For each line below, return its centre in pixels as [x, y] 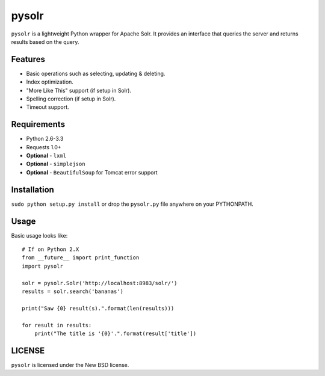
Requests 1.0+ [44, 147]
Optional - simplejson [56, 164]
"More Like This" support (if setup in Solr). [79, 90]
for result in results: [57, 325]
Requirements [38, 124]
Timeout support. [48, 107]
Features [28, 59]
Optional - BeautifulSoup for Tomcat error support [92, 172]
